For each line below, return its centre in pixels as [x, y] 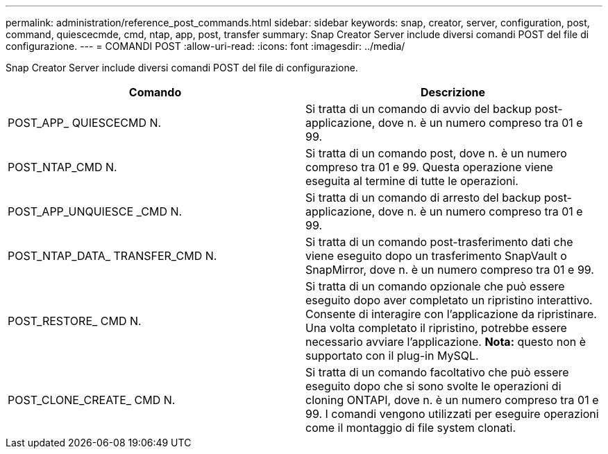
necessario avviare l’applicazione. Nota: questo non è [446, 342]
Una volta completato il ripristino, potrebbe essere [436, 328]
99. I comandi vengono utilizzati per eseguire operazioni [452, 414]
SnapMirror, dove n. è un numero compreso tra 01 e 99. [450, 270]
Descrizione [453, 92]
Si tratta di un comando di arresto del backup [423, 198]
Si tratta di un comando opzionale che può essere [435, 286]
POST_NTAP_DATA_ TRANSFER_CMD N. [112, 256]
